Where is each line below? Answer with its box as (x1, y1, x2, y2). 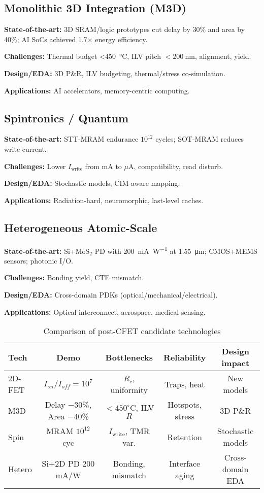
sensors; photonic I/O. (4, 255, 73, 266)
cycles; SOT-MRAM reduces (155, 134, 244, 144)
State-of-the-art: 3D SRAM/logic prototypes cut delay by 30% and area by (4, 24, 245, 35)
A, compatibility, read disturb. (128, 160, 223, 171)
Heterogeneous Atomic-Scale (4, 219, 157, 235)
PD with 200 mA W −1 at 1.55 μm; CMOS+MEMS (94, 244, 257, 256)
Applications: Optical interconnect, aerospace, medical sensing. (4, 306, 206, 317)
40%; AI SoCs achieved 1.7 (4, 34, 87, 44)
